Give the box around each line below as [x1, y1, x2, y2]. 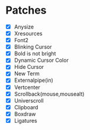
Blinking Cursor [14, 43, 52, 50]
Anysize [14, 23, 34, 30]
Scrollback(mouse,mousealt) [14, 90, 85, 97]
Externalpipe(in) [14, 77, 54, 84]
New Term [14, 70, 40, 77]
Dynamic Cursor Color [14, 57, 69, 64]
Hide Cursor [14, 64, 44, 71]
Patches [5, 4, 47, 17]
